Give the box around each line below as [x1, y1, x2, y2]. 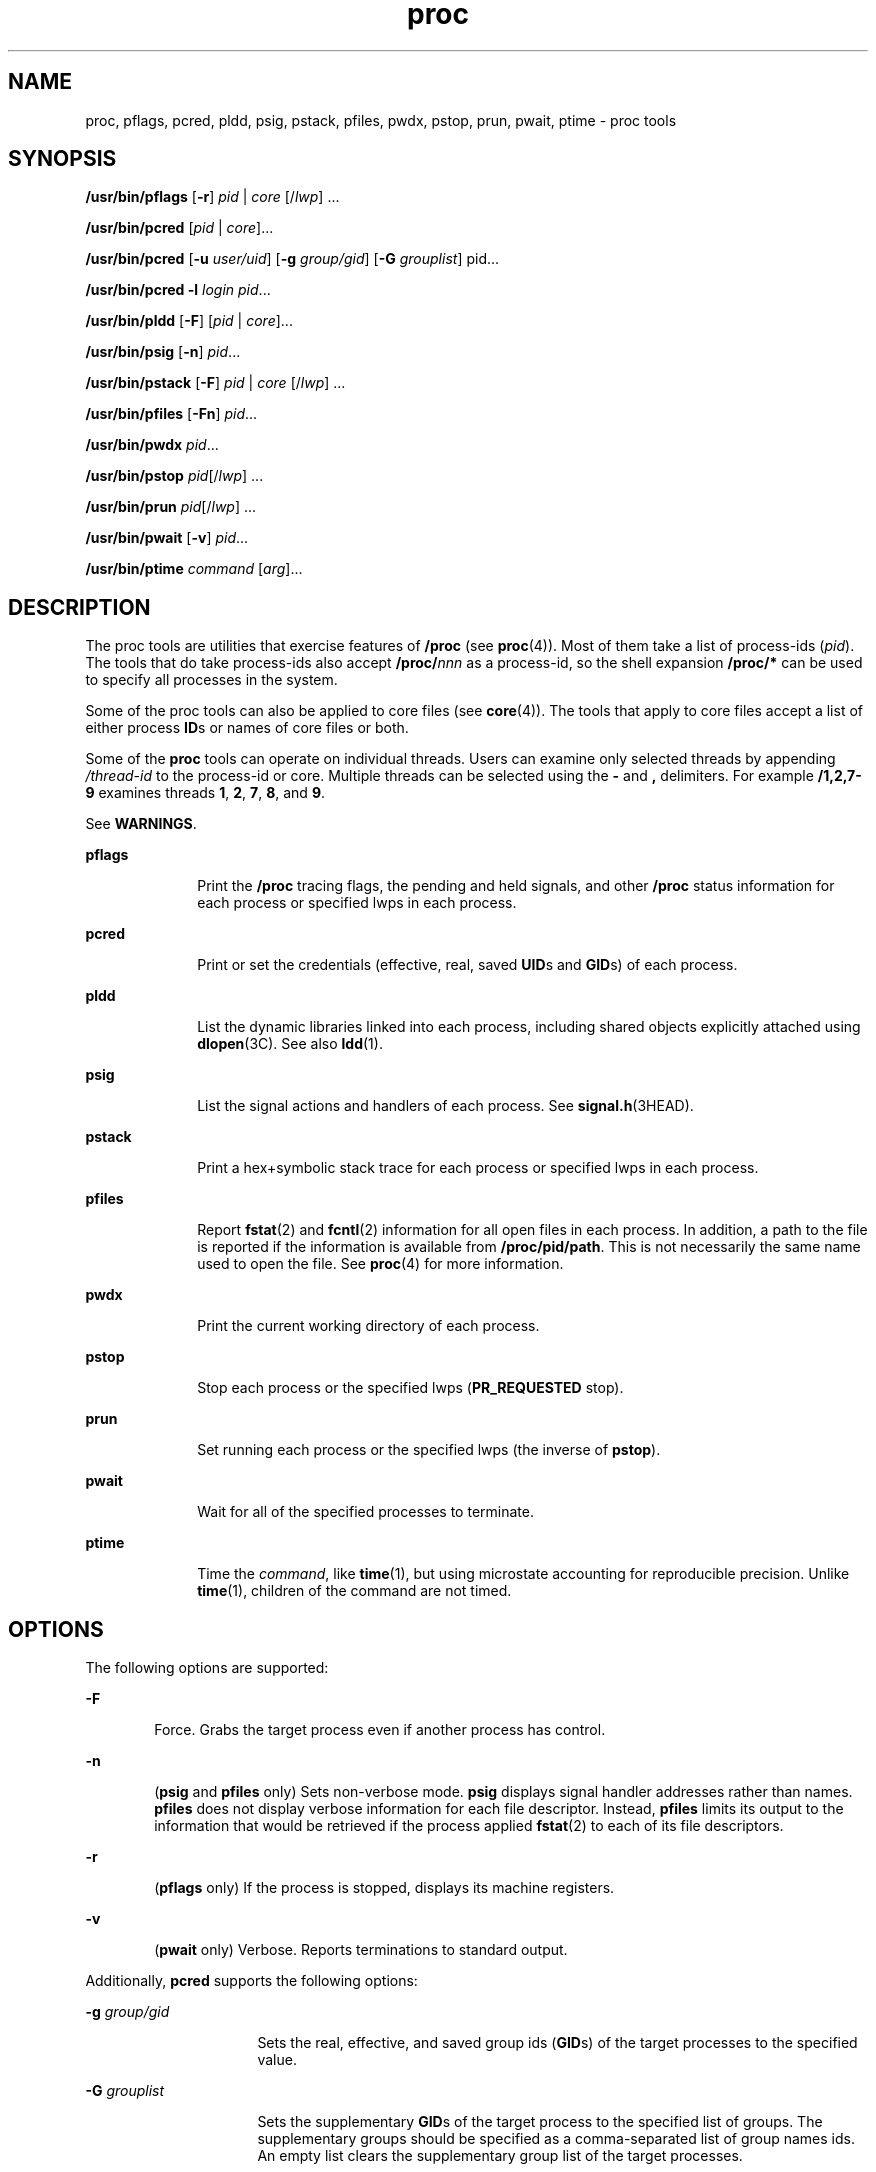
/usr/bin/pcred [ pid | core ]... [85, 219, 274, 237]
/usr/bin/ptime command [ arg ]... [85, 560, 303, 578]
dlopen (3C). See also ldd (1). [197, 1035, 383, 1053]
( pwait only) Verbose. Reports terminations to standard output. [154, 1941, 568, 1959]
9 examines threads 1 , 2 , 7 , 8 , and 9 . [85, 784, 326, 802]
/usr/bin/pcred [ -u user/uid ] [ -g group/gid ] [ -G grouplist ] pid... [85, 250, 500, 268]
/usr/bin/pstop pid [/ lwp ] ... [85, 467, 264, 485]
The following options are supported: [85, 1659, 329, 1677]
